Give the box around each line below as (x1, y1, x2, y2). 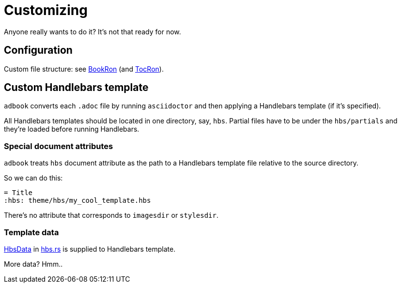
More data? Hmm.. (4, 259, 63, 268)
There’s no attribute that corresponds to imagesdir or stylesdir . (4, 211, 218, 220)
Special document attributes (4, 141, 113, 151)
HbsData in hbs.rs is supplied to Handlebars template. (4, 244, 176, 253)
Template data (4, 227, 59, 237)
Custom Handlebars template (4, 81, 149, 94)
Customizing (4, 2, 88, 18)
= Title (4, 189, 33, 197)
